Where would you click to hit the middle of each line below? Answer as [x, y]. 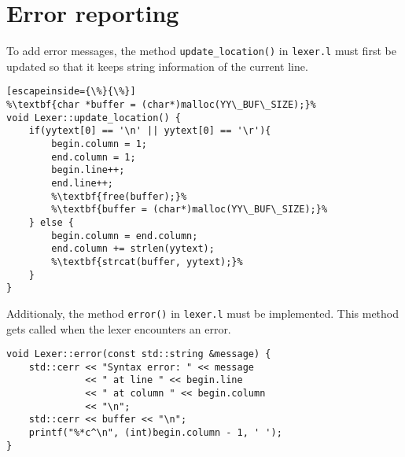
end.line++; [83, 183]
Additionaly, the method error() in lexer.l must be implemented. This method [203, 313]
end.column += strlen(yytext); [133, 249]
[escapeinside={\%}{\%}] [71, 92]
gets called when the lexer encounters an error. [119, 328]
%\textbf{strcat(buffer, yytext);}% [147, 262]
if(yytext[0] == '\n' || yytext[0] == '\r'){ [150, 131]
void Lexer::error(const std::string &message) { [139, 354]
